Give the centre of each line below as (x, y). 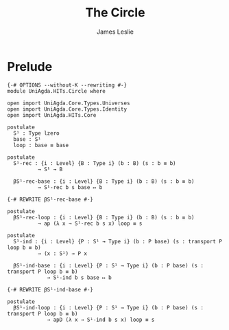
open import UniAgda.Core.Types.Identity (67, 109)
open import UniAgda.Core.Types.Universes (69, 103)
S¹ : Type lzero (36, 133)
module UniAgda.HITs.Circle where (57, 91)
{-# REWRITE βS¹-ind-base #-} (50, 289)
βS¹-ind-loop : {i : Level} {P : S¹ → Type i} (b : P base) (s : (109, 307)
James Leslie (115, 32)
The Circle (115, 13)
